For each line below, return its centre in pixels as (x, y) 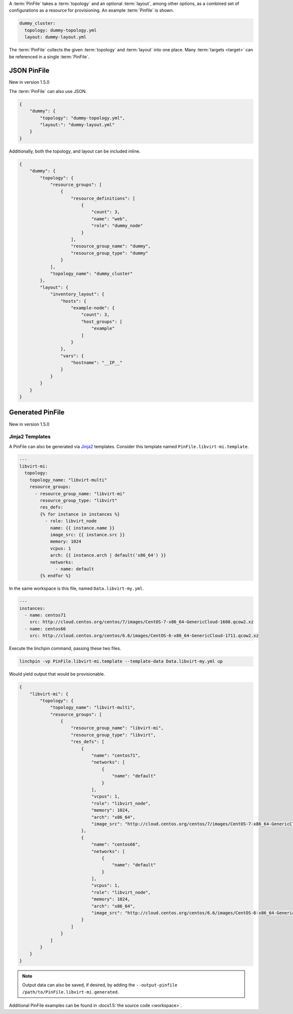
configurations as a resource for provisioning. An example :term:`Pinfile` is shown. (92, 10)
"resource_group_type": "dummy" (110, 253)
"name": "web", (109, 219)
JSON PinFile (29, 71)
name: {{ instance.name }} (82, 528)
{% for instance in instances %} (80, 514)
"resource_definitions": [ (103, 198)
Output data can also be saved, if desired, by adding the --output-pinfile (100, 985)
